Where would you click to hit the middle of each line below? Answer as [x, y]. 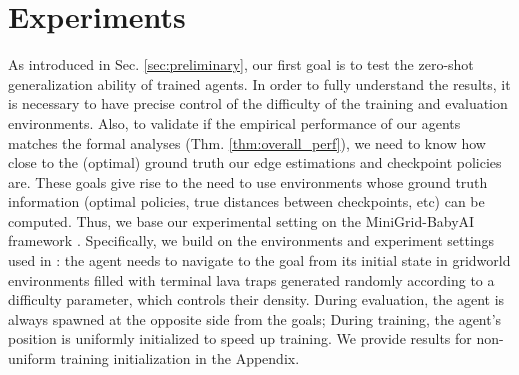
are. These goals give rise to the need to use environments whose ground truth [248, 181]
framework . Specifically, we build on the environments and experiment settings [251, 240]
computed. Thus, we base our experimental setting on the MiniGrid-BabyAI [241, 220]
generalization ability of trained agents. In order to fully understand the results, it [259, 83]
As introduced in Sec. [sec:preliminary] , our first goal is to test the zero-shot [241, 64]
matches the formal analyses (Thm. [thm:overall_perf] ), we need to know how [247, 142]
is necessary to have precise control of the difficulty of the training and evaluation [258, 103]
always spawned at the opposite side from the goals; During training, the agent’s [255, 318]
